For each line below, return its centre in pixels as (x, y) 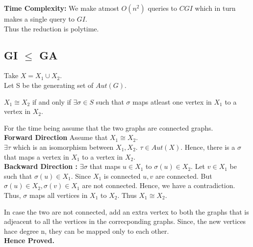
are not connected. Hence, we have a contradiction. (159, 185)
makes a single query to (39, 19)
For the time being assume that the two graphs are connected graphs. (109, 127)
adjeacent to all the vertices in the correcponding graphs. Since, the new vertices (125, 221)
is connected (122, 176)
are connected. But (184, 176)
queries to (163, 8)
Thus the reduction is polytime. (51, 28)
